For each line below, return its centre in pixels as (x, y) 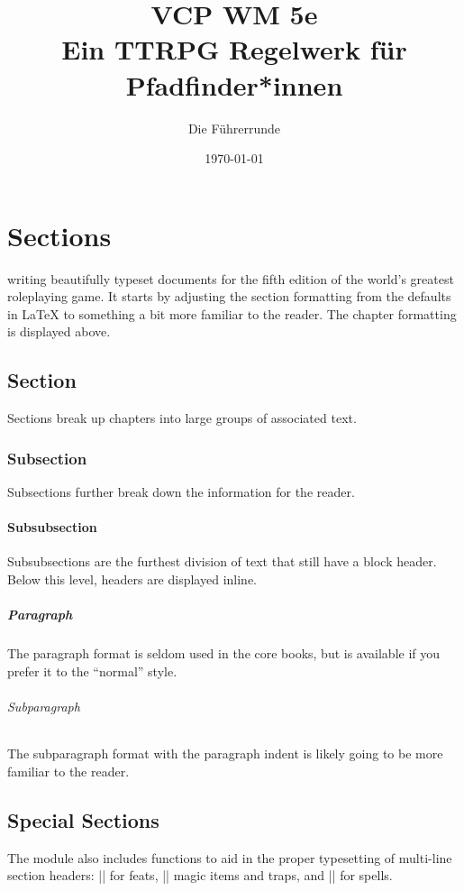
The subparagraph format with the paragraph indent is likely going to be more (225, 753)
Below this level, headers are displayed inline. (132, 579)
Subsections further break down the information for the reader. (181, 492)
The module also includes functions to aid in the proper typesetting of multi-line (230, 857)
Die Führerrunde (234, 128)
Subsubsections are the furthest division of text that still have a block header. (222, 561)
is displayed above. (59, 331)
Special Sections (83, 819)
